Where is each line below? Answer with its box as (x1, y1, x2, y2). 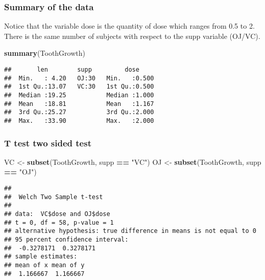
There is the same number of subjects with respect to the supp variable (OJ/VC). (4, 30, 260, 41)
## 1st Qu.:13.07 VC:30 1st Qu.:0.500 (4, 83, 154, 91)
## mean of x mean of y (4, 261, 85, 269)
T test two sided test (4, 136, 91, 149)
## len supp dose (4, 66, 139, 73)
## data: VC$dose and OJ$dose (4, 210, 110, 218)
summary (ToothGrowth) (4, 48, 85, 58)
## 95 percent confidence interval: (4, 235, 129, 243)
